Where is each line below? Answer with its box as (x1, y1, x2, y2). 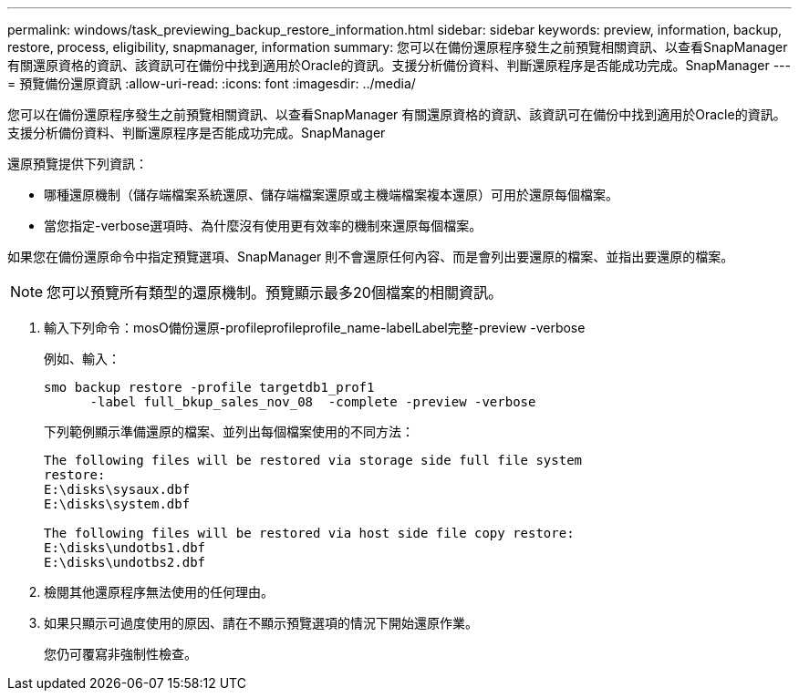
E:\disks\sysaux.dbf (44, 482, 191, 497)
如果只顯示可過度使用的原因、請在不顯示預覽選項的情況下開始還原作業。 (44, 615, 478, 631)
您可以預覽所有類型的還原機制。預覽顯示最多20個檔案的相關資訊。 (47, 283, 503, 302)
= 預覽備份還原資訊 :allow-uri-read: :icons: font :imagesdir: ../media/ (7, 76, 416, 91)
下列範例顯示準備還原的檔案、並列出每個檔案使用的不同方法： (44, 424, 414, 439)
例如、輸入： (44, 351, 120, 366)
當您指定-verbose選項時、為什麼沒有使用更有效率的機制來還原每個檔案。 (44, 218, 483, 233)
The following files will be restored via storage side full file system (44, 453, 583, 467)
